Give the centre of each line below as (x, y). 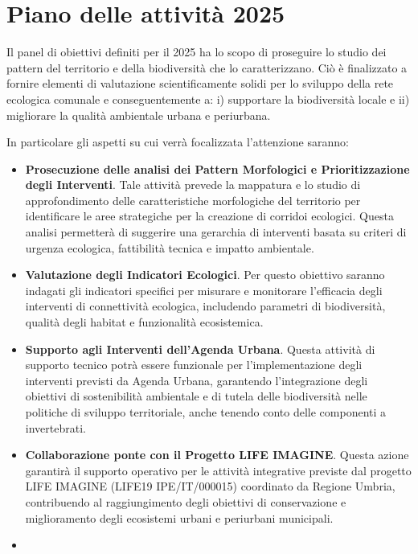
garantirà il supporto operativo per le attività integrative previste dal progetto (218, 470)
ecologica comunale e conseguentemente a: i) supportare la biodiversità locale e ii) (208, 98)
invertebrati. (55, 427)
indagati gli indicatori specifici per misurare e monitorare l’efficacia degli (204, 290)
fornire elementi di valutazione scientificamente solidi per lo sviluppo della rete (200, 83)
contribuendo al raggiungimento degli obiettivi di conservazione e (186, 501)
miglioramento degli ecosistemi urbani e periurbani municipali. (179, 517)
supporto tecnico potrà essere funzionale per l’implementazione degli (194, 365)
